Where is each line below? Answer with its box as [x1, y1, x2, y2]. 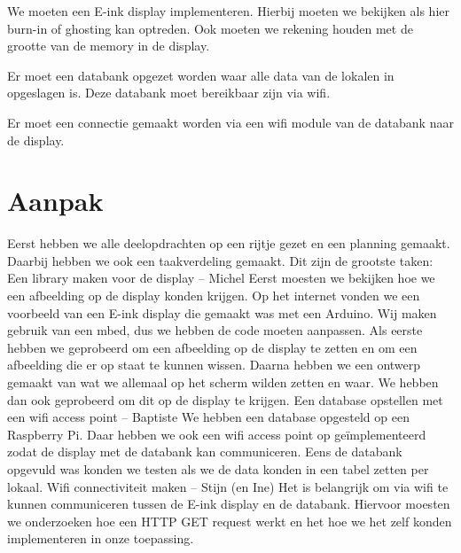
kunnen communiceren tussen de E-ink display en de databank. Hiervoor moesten [7, 495, 450, 513]
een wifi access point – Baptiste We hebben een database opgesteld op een [7, 408, 410, 426]
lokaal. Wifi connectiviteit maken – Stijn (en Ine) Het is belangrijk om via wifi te [7, 477, 449, 495]
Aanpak [7, 183, 104, 219]
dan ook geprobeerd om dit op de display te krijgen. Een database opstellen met [7, 390, 443, 409]
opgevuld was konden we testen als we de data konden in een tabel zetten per [7, 460, 429, 478]
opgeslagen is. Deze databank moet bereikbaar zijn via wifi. [7, 83, 331, 102]
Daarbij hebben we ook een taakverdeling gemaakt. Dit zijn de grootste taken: [7, 251, 434, 269]
